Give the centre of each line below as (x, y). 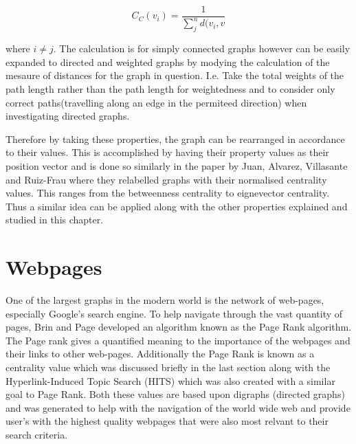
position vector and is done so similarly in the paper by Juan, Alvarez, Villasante (177, 165)
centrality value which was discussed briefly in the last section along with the (168, 367)
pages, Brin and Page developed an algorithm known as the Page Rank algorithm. (179, 327)
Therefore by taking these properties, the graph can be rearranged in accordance (175, 138)
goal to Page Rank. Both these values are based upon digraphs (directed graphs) (175, 394)
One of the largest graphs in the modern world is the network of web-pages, (165, 300)
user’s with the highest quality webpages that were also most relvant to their (167, 421)
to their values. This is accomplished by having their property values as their (167, 152)
